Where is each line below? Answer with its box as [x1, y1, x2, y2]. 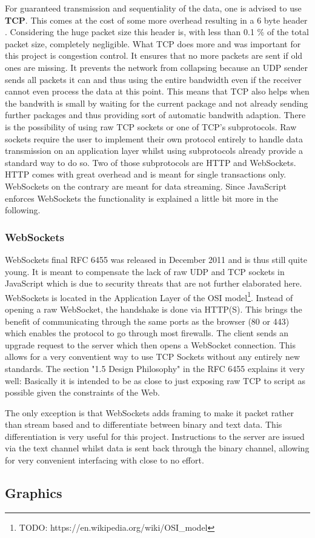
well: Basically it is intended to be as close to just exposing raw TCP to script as [5, 374, 306, 387]
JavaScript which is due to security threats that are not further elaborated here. [5, 277, 302, 290]
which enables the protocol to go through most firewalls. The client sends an [5, 327, 288, 339]
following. [5, 204, 41, 216]
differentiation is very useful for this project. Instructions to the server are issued [5, 430, 305, 442]
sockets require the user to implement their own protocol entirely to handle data [5, 132, 303, 145]
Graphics [5, 483, 62, 502]
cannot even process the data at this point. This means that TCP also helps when [5, 85, 310, 98]
